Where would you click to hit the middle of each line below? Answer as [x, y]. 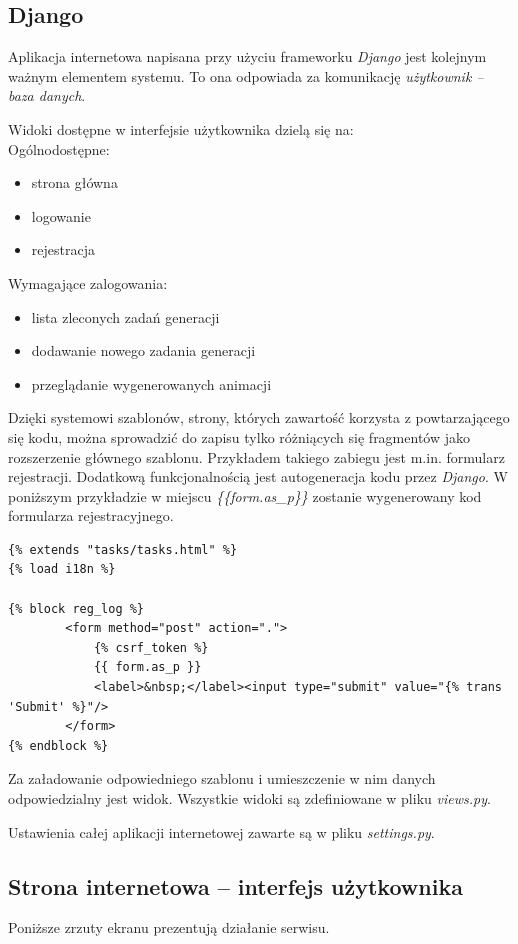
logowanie [61, 215]
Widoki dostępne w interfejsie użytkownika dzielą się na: [181, 128]
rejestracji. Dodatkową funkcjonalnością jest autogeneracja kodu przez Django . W [258, 476]
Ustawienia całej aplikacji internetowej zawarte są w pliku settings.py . [221, 831]
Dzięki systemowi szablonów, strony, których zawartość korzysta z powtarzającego [259, 417]
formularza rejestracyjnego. [91, 515]
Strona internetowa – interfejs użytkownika [235, 885]
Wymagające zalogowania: [88, 282]
